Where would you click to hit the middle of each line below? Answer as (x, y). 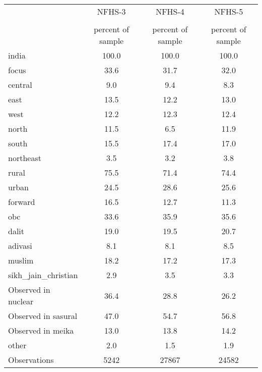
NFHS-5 (229, 11)
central (20, 85)
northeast (25, 158)
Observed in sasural (43, 316)
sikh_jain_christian (43, 275)
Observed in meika (41, 330)
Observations (31, 360)
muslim (21, 260)
